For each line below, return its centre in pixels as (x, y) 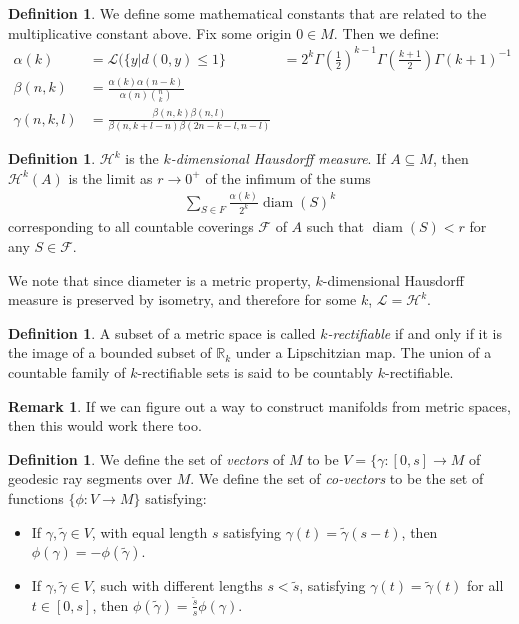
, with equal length (149, 531)
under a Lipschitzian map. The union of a (363, 352)
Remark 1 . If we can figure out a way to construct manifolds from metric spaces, (259, 405)
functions (36, 498)
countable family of (67, 372)
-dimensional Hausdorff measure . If (278, 158)
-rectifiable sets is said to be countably (255, 372)
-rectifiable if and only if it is (415, 332)
